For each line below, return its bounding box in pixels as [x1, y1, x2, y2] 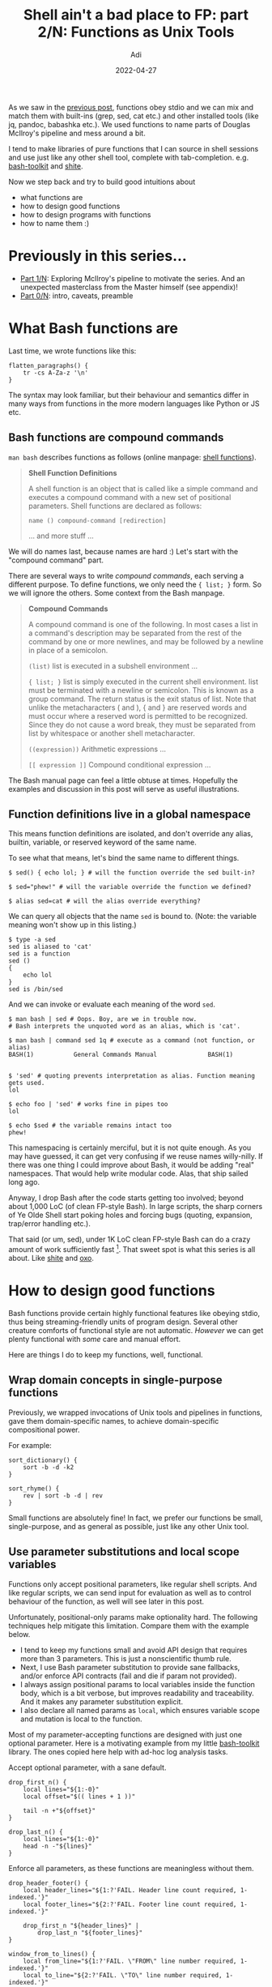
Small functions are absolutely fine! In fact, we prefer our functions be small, [8, 1513, 263, 1523]
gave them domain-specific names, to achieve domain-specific [8, 1416, 219, 1425]
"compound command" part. [8, 555, 104, 565]
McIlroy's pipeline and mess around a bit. [8, 128, 146, 138]
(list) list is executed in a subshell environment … [28, 660, 198, 670]
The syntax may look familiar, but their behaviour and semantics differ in [8, 390, 249, 400]
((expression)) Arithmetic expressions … [28, 744, 167, 754]
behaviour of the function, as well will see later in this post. [8, 1596, 205, 1606]
